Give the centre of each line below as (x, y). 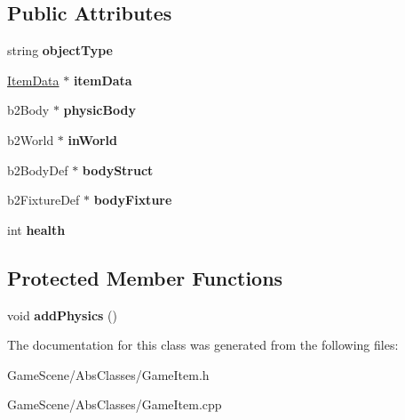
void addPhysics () (62, 315)
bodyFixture (133, 200)
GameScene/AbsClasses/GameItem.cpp (115, 404)
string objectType (60, 50)
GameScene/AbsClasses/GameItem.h (108, 374)
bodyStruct (118, 170)
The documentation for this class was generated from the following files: (203, 345)
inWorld (92, 139)
